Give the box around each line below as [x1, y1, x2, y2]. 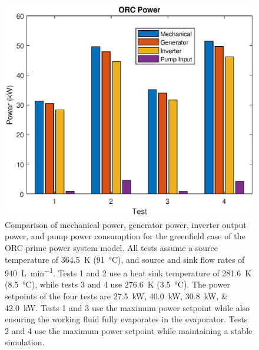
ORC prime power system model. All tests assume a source [5, 242, 218, 254]
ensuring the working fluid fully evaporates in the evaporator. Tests [5, 313, 248, 325]
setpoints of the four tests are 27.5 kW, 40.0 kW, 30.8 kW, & [5, 290, 228, 302]
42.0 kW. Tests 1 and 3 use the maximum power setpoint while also [5, 301, 250, 313]
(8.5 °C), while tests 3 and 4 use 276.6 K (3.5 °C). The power [5, 278, 230, 290]
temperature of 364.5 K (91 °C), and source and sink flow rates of [5, 253, 245, 265]
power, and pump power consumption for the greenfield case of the [5, 230, 245, 242]
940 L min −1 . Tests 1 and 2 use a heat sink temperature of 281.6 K [5, 265, 252, 279]
